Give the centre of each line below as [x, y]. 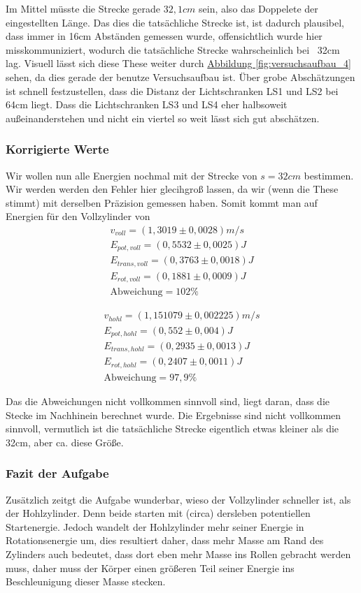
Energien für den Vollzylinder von [78, 216]
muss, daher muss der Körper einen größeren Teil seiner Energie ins [150, 568]
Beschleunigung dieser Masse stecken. [86, 581]
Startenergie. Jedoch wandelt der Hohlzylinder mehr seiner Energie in [155, 526]
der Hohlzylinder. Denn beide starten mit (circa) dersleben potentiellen [158, 513]
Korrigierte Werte [57, 149]
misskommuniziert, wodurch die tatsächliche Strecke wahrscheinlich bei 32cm [173, 49]
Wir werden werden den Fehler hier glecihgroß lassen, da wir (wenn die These [172, 189]
